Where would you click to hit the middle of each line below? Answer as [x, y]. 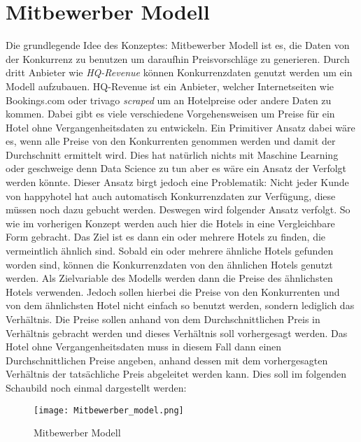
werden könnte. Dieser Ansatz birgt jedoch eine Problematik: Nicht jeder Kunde [177, 182]
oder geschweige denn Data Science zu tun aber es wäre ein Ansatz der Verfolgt [176, 168]
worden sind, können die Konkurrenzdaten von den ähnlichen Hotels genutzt [169, 264]
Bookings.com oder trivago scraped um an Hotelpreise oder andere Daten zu [169, 100]
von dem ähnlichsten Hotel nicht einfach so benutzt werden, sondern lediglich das [180, 305]
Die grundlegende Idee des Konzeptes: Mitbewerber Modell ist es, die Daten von [178, 45]
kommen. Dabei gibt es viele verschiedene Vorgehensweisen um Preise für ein [170, 114]
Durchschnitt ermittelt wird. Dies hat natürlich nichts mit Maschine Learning [172, 154]
